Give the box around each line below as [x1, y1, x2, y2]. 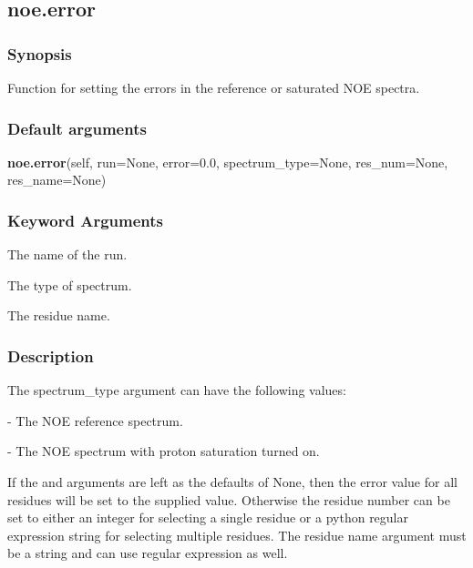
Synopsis [7, 42, 72, 65]
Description [7, 344, 94, 367]
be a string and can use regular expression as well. [7, 543, 288, 563]
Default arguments [7, 117, 147, 139]
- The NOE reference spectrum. [7, 411, 183, 430]
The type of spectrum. [7, 275, 132, 294]
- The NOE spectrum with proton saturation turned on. [7, 441, 320, 461]
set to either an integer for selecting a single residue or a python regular [7, 508, 409, 527]
